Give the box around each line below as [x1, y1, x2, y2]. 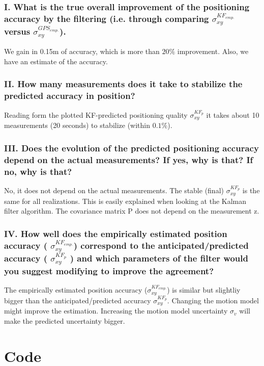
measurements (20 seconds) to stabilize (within [4, 120, 150, 130]
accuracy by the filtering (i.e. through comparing [4, 12, 209, 24]
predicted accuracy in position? [4, 89, 135, 102]
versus [4, 24, 31, 37]
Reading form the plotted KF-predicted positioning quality [4, 109, 188, 120]
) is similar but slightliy [167, 284, 241, 295]
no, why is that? [4, 165, 72, 177]
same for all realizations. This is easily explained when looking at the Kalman [4, 195, 247, 206]
